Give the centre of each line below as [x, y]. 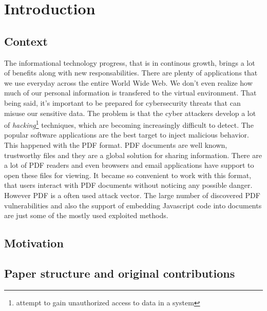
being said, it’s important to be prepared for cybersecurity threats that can [122, 102]
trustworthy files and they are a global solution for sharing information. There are [133, 155]
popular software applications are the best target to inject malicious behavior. [127, 135]
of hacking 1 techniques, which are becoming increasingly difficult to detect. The [129, 124]
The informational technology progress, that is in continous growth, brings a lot [130, 62]
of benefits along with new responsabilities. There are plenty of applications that [131, 73]
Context [26, 41]
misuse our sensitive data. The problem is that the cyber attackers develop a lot [130, 113]
